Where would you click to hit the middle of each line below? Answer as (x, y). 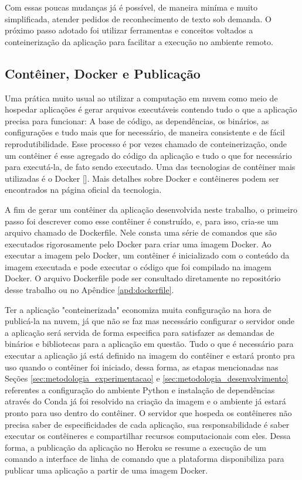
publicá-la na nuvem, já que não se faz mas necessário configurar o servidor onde (150, 321)
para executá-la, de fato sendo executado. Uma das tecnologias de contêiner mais (150, 167)
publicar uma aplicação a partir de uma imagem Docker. (106, 470)
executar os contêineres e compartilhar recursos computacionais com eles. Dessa (148, 436)
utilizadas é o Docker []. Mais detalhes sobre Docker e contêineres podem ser (142, 178)
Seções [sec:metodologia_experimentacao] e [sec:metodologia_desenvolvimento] (147, 378)
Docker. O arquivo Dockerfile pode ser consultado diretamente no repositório (143, 278)
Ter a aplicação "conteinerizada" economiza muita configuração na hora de (138, 309)
